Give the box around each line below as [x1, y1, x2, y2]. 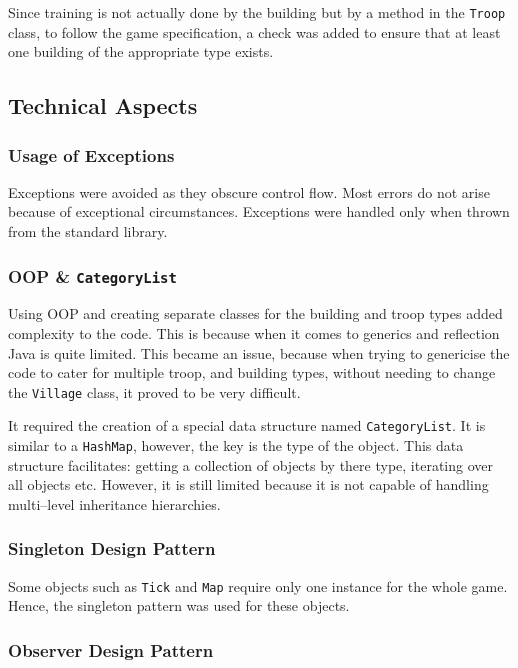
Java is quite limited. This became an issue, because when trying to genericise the [8, 342, 510, 363]
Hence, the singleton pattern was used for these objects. [8, 595, 350, 616]
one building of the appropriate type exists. [8, 41, 274, 62]
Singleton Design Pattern [8, 536, 216, 561]
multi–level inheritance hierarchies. [8, 493, 221, 514]
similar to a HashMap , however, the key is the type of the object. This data [8, 435, 464, 456]
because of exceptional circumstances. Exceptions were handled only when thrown [8, 201, 510, 222]
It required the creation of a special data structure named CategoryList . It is [8, 415, 486, 436]
